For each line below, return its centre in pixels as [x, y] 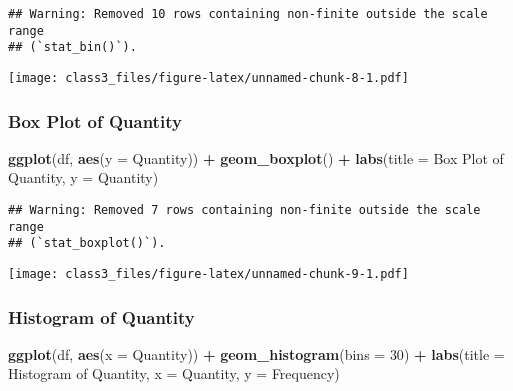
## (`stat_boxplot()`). [87, 243]
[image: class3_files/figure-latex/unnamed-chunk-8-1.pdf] [208, 77]
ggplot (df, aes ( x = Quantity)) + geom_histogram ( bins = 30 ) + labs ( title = [256, 353]
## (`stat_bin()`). [72, 47]
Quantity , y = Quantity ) [83, 177]
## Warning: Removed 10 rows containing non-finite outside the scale [248, 14]
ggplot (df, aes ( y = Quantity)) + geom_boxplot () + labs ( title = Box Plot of [256, 157]
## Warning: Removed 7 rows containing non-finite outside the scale [244, 210]
